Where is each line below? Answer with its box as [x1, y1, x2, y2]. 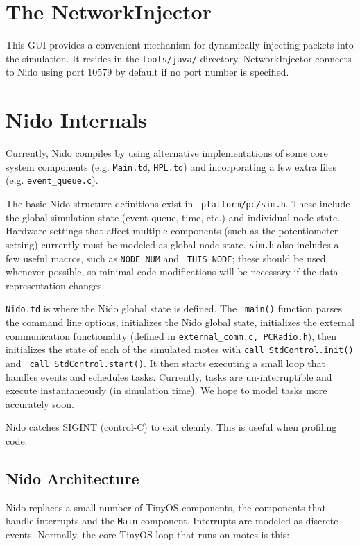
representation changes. [6, 278, 105, 292]
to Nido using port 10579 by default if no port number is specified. [6, 65, 289, 79]
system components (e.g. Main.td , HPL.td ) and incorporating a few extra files [6, 159, 336, 173]
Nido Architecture [6, 467, 139, 488]
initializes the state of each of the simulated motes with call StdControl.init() [6, 342, 354, 357]
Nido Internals [6, 105, 147, 134]
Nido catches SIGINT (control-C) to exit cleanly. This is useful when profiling [6, 420, 337, 434]
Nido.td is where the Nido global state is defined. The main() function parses [6, 301, 342, 316]
